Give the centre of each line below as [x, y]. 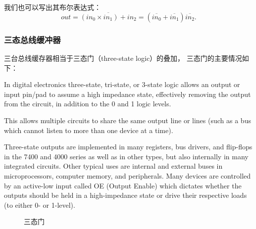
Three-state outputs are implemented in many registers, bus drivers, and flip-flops [128, 147]
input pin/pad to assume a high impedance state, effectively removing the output [128, 94]
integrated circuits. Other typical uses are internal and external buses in [113, 166]
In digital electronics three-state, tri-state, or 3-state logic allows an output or [122, 84]
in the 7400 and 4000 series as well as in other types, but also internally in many [126, 156]
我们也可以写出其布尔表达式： [52, 7]
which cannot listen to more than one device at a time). [89, 130]
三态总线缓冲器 [32, 39]
